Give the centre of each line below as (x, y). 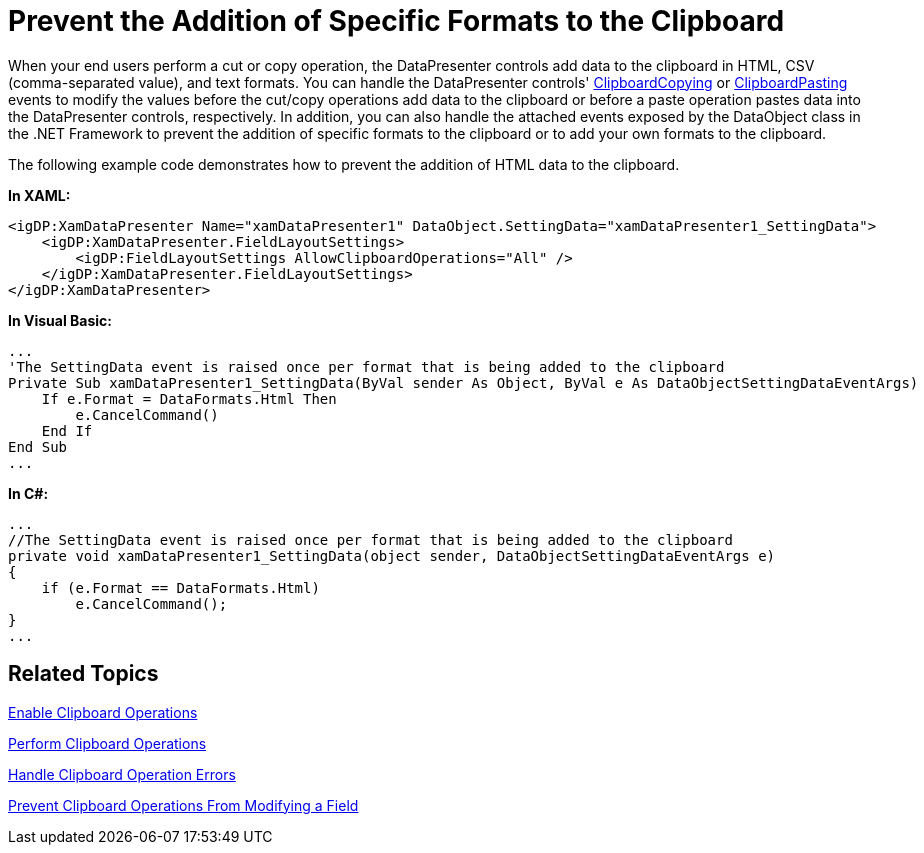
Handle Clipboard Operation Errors (122, 774)
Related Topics (83, 674)
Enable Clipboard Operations (103, 712)
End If (67, 430)
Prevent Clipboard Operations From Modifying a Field (183, 805)
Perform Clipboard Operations (107, 743)
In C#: (28, 493)
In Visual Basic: (60, 320)
